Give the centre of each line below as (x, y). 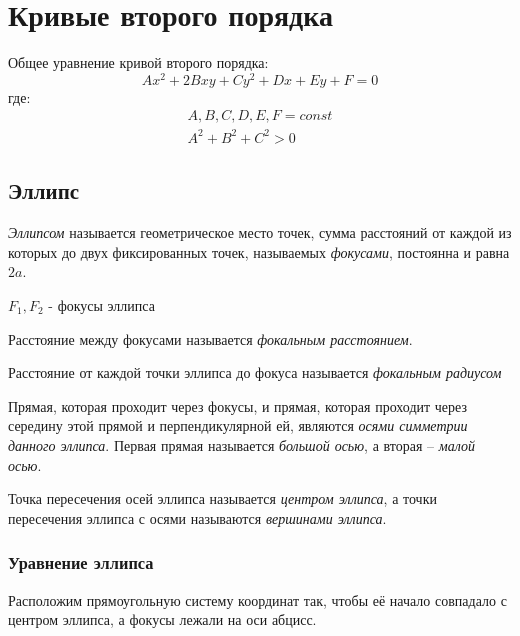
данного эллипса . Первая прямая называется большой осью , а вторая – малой (241, 444)
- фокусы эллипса (101, 304)
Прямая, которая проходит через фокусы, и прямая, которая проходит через (237, 405)
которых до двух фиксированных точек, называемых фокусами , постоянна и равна (259, 251)
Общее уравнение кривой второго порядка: (138, 62)
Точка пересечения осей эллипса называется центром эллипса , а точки (222, 498)
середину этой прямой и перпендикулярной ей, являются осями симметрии (238, 425)
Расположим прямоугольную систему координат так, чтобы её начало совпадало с (257, 599)
